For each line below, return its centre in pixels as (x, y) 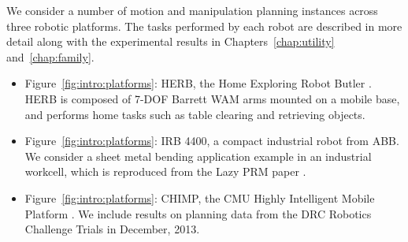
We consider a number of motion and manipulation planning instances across (192, 10)
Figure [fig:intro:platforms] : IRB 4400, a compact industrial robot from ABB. (212, 141)
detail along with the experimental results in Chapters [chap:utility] (171, 41)
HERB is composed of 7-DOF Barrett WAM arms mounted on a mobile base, (212, 98)
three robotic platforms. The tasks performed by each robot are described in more (204, 26)
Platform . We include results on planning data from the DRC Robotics (198, 213)
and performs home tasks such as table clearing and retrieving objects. (195, 114)
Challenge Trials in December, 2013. (112, 229)
